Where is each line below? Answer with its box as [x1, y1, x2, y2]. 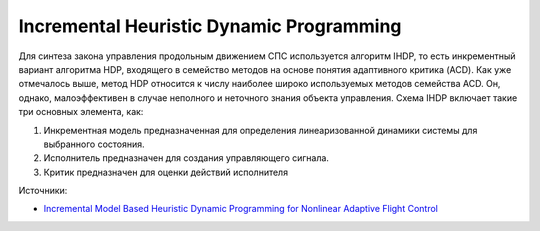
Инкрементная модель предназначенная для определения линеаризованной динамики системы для [43, 124, 478, 136]
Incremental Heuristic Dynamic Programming [18, 15, 402, 37]
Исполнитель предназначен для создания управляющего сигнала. [43, 152, 330, 164]
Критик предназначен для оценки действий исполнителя [43, 166, 289, 178]
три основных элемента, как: [18, 106, 144, 118]
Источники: [18, 185, 68, 197]
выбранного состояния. [43, 138, 145, 150]
